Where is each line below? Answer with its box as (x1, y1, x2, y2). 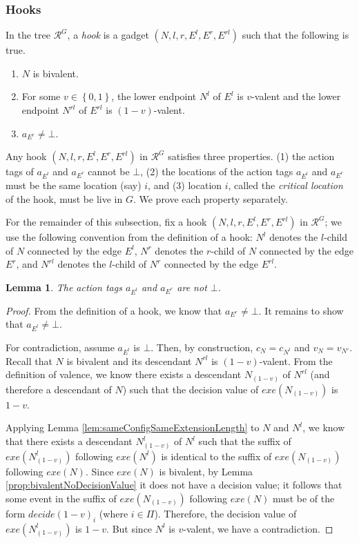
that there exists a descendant (6, 434, 133, 448)
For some (21, 89, 61, 103)
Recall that (6, 353, 52, 368)
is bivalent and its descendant (66, 353, 192, 368)
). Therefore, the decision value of (154, 506, 297, 520)
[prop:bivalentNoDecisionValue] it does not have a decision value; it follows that (6, 477, 342, 492)
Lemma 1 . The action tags (6, 279, 122, 294)
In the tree (6, 28, 50, 42)
